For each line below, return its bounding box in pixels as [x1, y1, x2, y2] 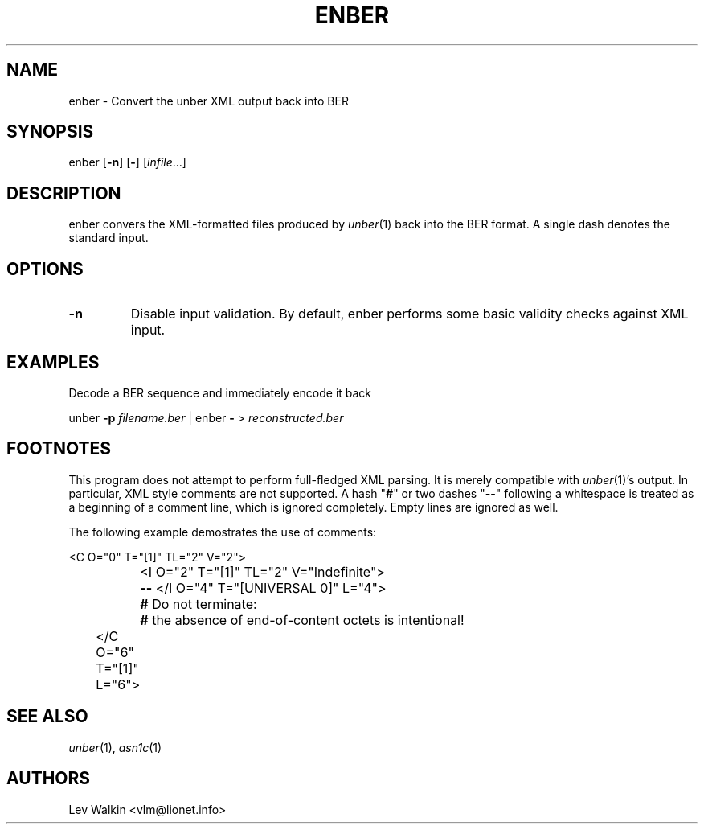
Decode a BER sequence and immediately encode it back [68, 385, 372, 400]
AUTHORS [6, 768, 91, 789]
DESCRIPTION [6, 183, 121, 203]
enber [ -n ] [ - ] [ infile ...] [68, 155, 186, 170]
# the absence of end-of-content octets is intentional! [140, 611, 465, 628]
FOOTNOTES [6, 438, 112, 459]
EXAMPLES [6, 351, 100, 372]
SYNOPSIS [6, 121, 94, 142]
